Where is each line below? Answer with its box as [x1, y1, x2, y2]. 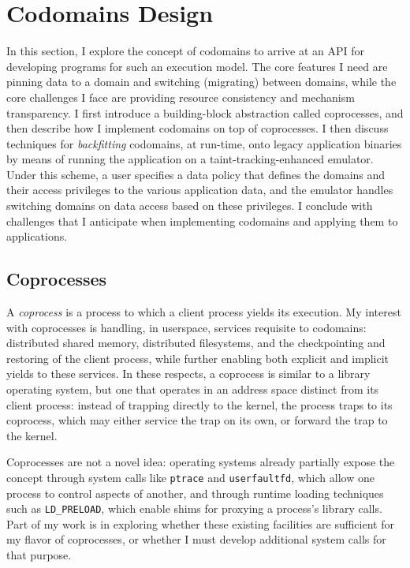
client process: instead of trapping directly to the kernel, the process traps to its [6, 396, 393, 413]
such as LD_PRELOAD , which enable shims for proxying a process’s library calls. [6, 500, 382, 517]
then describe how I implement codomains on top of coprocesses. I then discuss [6, 120, 389, 136]
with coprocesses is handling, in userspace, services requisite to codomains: [6, 319, 367, 335]
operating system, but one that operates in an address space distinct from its [6, 381, 379, 398]
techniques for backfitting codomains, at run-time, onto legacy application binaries [6, 135, 402, 151]
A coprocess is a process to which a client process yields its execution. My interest [6, 304, 401, 320]
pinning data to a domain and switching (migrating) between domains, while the [6, 73, 397, 90]
